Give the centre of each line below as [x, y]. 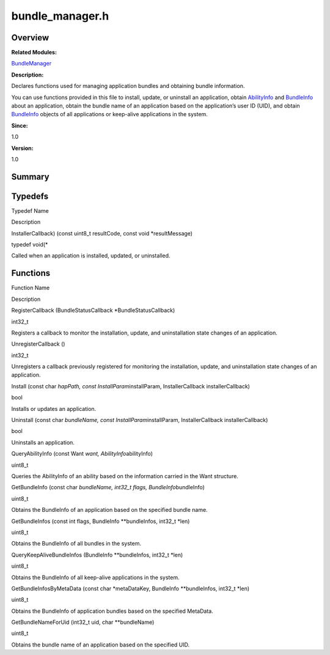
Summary [30, 176]
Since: [20, 125]
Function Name [31, 288]
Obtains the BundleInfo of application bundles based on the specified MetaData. [112, 611]
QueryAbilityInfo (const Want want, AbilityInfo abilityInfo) [82, 454]
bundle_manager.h [60, 16]
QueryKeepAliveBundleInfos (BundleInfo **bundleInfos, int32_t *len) [97, 555]
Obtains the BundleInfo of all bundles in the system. [76, 544]
